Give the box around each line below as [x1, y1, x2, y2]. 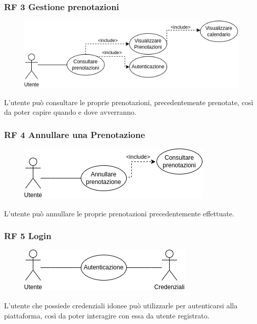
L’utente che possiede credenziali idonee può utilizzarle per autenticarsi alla [4, 300, 238, 311]
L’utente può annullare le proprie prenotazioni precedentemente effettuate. [4, 208, 234, 218]
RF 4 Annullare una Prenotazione [4, 128, 145, 141]
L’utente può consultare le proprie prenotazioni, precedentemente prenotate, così [4, 97, 253, 107]
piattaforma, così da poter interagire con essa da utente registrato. [4, 310, 210, 320]
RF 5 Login [4, 229, 52, 242]
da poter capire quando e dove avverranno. [4, 107, 136, 117]
